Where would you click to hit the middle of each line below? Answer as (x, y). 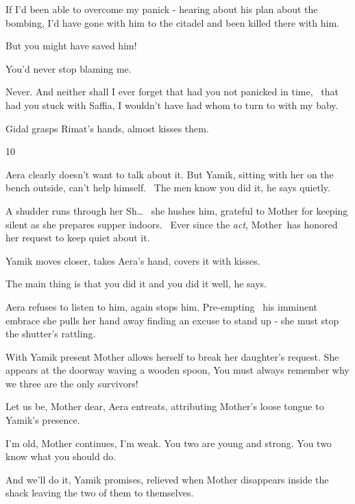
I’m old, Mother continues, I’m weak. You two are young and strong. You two (169, 443)
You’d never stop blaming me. (69, 68)
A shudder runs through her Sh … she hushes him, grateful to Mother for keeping (177, 210)
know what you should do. (61, 456)
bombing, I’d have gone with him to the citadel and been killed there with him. (172, 22)
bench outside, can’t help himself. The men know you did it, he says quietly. (168, 188)
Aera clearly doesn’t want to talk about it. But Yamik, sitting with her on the (170, 174)
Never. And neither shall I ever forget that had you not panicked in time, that (172, 92)
